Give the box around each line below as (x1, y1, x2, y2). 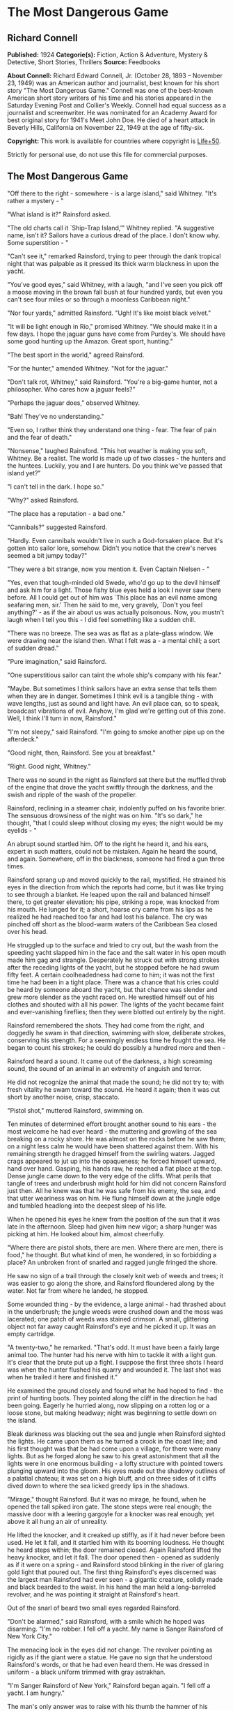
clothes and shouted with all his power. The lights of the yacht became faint (7, 1000, 224, 1009)
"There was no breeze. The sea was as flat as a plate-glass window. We (7, 629, 214, 637)
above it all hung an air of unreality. (7, 1517, 108, 1525)
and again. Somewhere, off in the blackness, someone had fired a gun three (7, 854, 225, 863)
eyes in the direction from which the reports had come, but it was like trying (7, 882, 224, 891)
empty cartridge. (7, 1329, 56, 1338)
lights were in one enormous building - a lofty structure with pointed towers (7, 1459, 224, 1467)
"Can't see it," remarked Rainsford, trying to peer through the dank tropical (7, 252, 221, 260)
